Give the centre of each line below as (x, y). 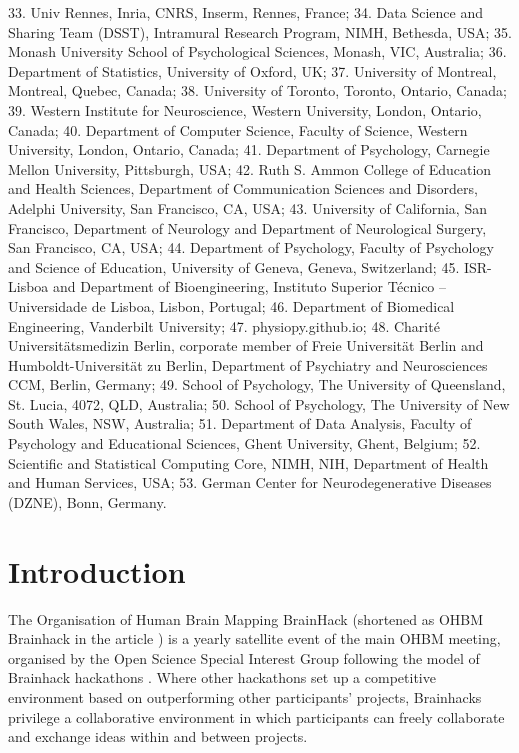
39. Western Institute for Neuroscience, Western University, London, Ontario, (245, 109)
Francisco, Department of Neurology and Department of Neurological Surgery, (247, 227)
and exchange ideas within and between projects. (158, 736)
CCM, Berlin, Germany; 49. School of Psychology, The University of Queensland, (257, 384)
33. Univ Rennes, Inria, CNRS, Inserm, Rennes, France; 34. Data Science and (245, 12)
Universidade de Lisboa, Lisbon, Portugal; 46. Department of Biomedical (231, 305)
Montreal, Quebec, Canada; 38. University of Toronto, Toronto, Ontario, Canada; (257, 90)
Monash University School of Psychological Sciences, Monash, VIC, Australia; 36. (257, 51)
